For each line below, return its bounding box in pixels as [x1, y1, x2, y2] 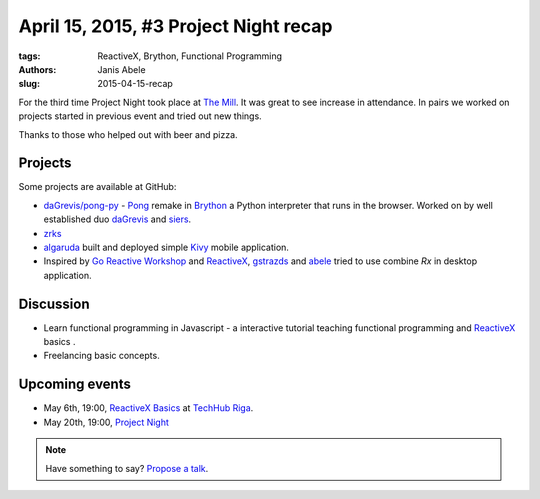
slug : [18, 78, 40, 90]
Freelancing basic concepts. [43, 350, 160, 362]
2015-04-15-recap [97, 78, 174, 90]
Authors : [18, 63, 57, 75]
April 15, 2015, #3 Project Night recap [18, 15, 333, 37]
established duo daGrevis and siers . [43, 213, 192, 225]
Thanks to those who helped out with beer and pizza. [18, 128, 239, 140]
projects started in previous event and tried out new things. [18, 110, 262, 122]
